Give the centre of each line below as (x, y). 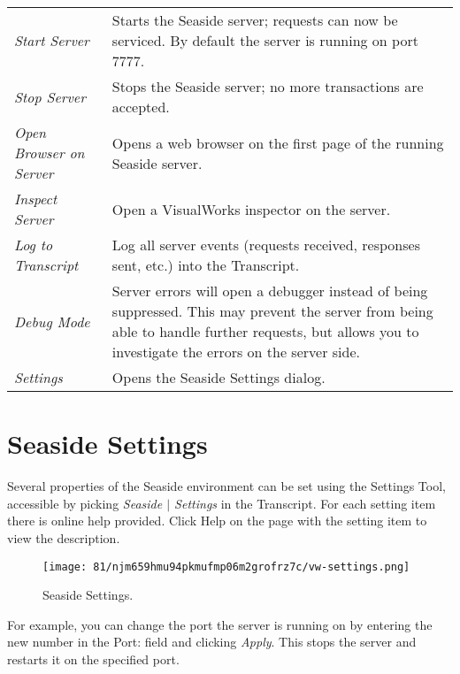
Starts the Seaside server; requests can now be (255, 20)
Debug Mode (52, 321)
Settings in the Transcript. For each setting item (305, 503)
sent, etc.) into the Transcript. (206, 265)
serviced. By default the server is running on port (265, 40)
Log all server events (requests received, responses (266, 245)
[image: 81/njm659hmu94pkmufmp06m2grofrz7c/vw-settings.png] (226, 567)
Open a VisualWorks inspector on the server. (251, 209)
